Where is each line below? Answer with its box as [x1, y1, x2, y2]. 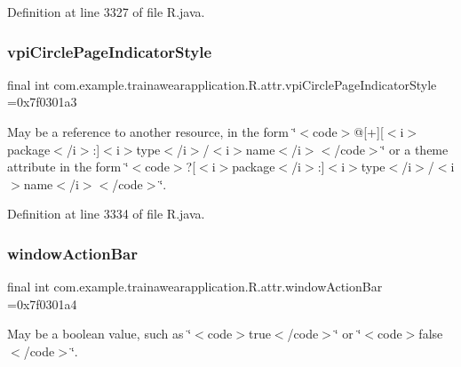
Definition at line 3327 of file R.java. [7, 3, 205, 20]
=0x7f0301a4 [7, 294, 77, 313]
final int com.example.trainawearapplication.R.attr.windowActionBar [7, 277, 383, 296]
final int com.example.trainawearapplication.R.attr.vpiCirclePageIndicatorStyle [7, 75, 437, 93]
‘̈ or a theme [381, 140, 449, 158]
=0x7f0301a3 [7, 92, 77, 111]
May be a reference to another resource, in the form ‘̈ [7, 123, 297, 140]
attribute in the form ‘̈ [7, 157, 129, 176]
